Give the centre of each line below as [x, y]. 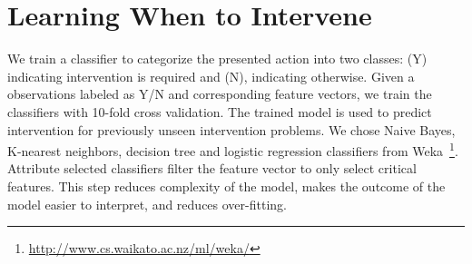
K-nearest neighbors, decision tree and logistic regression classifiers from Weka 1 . [233, 149]
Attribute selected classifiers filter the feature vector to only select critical [212, 168]
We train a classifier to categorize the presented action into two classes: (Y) [217, 59]
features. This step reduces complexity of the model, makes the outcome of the [226, 186]
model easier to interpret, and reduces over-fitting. [147, 204]
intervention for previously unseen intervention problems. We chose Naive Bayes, [231, 129]
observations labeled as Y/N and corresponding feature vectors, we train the [220, 94]
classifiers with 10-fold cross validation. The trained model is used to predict [220, 111]
